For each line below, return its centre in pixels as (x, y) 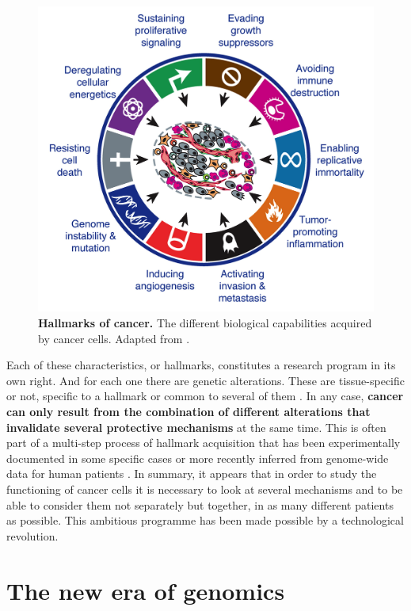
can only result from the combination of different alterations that (188, 412)
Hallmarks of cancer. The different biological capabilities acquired (205, 323)
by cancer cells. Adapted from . (114, 338)
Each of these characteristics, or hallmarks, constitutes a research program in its (201, 365)
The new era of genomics (146, 590)
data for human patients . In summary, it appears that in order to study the (192, 474)
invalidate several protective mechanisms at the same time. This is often (196, 427)
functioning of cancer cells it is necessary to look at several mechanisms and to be (205, 489)
